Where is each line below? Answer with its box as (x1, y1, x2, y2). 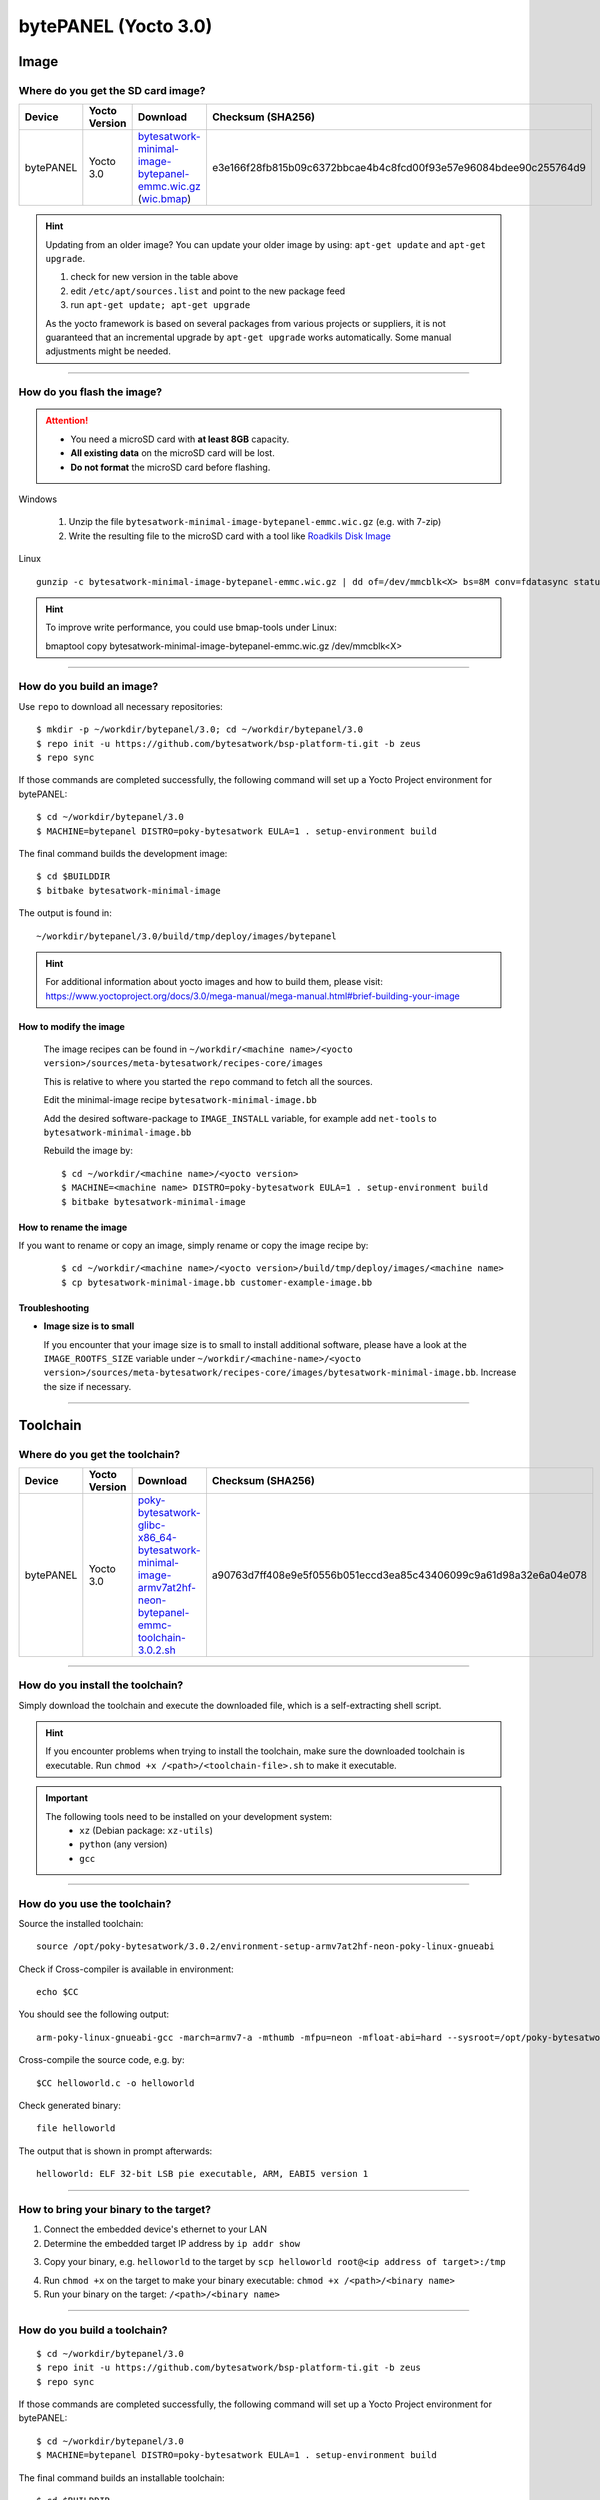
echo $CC (36, 1986, 79, 1998)
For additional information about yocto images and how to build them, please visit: (45, 976, 384, 988)
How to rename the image (18, 1221, 128, 1233)
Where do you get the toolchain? (18, 1447, 180, 1461)
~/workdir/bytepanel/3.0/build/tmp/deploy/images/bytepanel (36, 930, 337, 942)
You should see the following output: (18, 2008, 170, 2020)
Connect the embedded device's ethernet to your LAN (43, 2223, 267, 2235)
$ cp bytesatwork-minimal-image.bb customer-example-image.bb (61, 1276, 373, 1288)
